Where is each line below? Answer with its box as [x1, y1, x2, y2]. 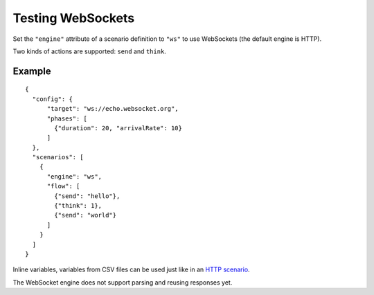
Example [12, 65, 51, 77]
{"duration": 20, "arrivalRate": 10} [54, 124, 183, 132]
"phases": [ [46, 114, 88, 123]
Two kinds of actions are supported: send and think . [12, 47, 166, 55]
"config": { [32, 95, 73, 103]
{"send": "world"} [54, 211, 117, 220]
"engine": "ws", [46, 172, 103, 180]
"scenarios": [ [32, 153, 84, 161]
